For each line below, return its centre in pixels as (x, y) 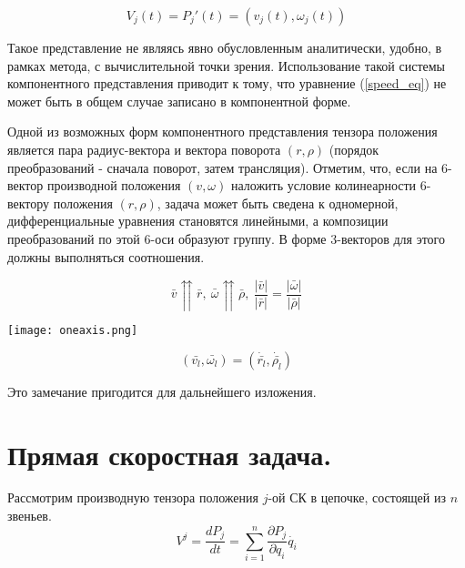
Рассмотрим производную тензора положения (133, 497)
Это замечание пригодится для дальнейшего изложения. (162, 391)
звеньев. (30, 516)
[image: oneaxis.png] (73, 331)
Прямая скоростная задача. (170, 454)
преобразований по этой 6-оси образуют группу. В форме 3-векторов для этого (226, 238)
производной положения (114, 185)
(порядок (354, 149)
